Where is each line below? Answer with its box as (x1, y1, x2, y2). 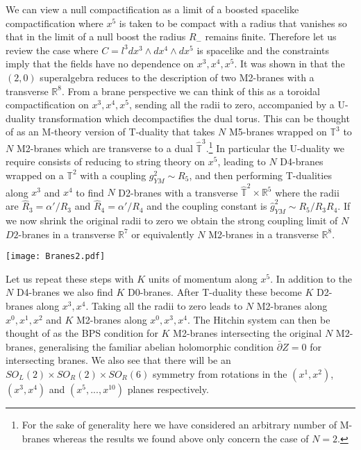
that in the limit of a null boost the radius (6, 29, 186, 44)
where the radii (275, 185, 339, 199)
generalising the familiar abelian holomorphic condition (39, 339, 274, 353)
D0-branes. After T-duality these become (127, 285, 302, 299)
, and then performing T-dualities (189, 167, 332, 182)
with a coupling (80, 167, 146, 182)
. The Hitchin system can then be (187, 312, 330, 326)
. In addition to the (270, 271, 353, 285)
